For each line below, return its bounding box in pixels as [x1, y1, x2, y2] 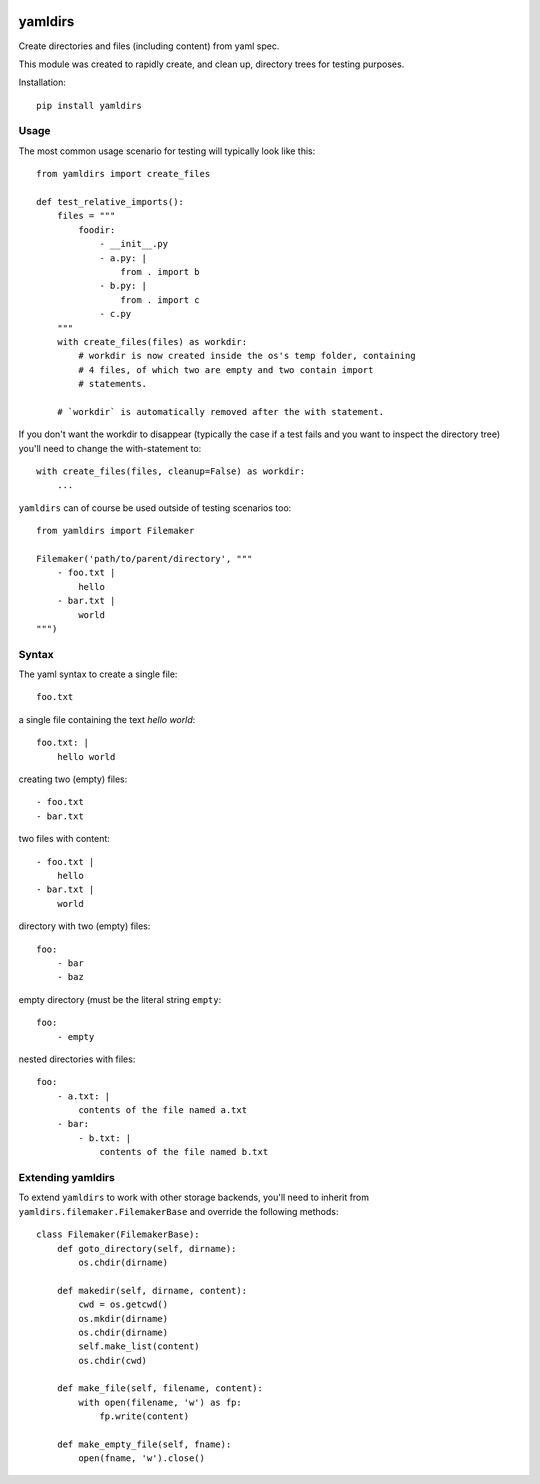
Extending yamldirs [18, 1171, 115, 1184]
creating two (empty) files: [18, 773, 128, 785]
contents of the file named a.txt [78, 1105, 248, 1116]
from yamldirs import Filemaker [36, 525, 195, 537]
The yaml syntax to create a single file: [18, 668, 178, 680]
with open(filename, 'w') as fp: [78, 1396, 242, 1408]
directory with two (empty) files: [18, 920, 151, 932]
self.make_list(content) [78, 1341, 200, 1352]
